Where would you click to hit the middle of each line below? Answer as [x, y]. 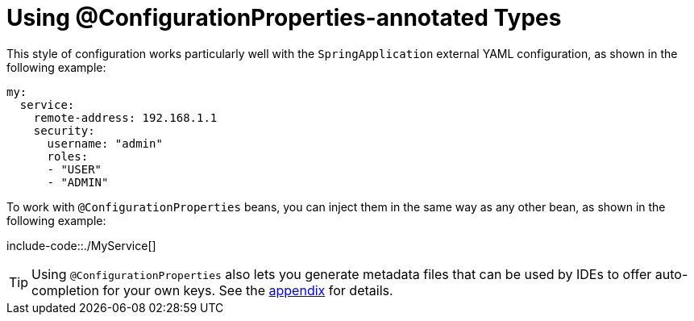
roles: [68, 156]
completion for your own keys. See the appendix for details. [212, 290]
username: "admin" [105, 143]
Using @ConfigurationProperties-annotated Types [284, 18]
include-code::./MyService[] [81, 245]
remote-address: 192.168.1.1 [125, 117]
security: [64, 130]
